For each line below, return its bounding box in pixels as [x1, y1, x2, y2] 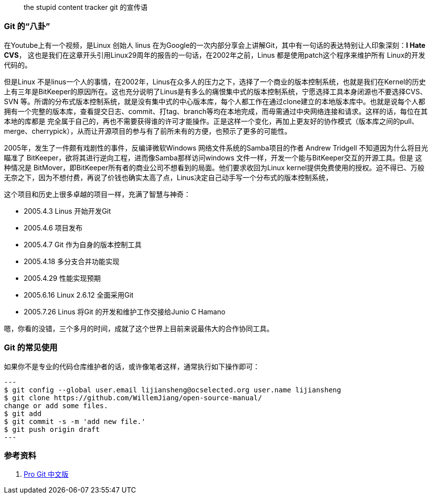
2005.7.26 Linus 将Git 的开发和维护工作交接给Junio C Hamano [24, 307, 226, 316]
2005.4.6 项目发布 [24, 223, 83, 232]
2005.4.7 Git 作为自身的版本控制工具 [24, 240, 142, 249]
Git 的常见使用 [4, 343, 58, 353]
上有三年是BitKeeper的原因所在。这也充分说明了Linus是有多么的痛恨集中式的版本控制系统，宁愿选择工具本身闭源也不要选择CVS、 [4, 87, 427, 96]
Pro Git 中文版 [24, 470, 69, 479]
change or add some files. [4, 401, 108, 410]
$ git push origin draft [4, 425, 100, 433]
